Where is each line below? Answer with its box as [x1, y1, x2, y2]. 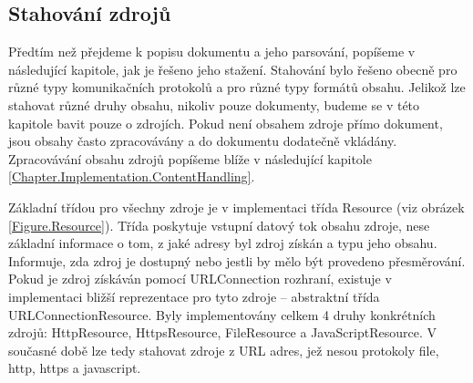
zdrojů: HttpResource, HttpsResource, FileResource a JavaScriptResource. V [8, 323, 437, 342]
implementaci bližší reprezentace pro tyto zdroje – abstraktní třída [8, 286, 380, 305]
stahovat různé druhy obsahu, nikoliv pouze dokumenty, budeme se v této [8, 95, 420, 114]
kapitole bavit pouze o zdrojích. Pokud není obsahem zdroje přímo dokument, [8, 113, 443, 132]
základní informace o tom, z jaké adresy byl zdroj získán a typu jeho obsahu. [8, 233, 437, 253]
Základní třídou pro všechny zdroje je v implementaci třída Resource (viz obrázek [8, 197, 465, 216]
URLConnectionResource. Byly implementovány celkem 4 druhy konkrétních [8, 305, 436, 324]
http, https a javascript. [8, 358, 141, 378]
